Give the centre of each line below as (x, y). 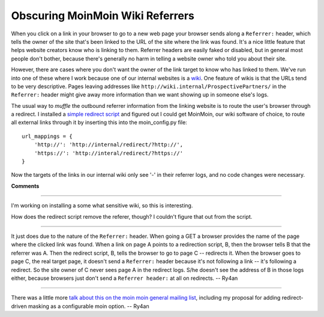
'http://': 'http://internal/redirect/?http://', (108, 145)
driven (19, 306)
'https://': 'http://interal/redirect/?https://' (108, 153)
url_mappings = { (47, 136)
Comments (25, 186)
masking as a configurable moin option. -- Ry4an (88, 306)
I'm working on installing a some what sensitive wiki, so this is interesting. (102, 206)
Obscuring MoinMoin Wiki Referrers (103, 16)
